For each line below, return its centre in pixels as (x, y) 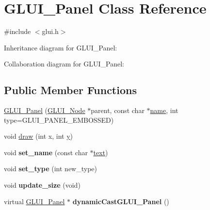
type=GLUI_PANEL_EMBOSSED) (59, 120)
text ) (101, 152)
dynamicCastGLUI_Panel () (121, 201)
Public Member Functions (70, 90)
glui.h (50, 31)
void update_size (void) (42, 185)
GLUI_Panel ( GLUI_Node (45, 110)
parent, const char (118, 110)
